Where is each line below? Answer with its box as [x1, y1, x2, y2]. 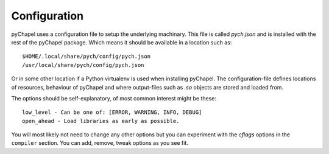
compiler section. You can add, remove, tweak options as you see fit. [11, 139, 188, 147]
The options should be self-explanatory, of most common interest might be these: [11, 94, 216, 102]
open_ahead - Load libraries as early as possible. [22, 117, 180, 124]
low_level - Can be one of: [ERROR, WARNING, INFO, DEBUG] [22, 109, 202, 116]
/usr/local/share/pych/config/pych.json [22, 61, 144, 68]
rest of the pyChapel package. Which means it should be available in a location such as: [11, 38, 232, 46]
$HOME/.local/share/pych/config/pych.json [22, 53, 151, 60]
